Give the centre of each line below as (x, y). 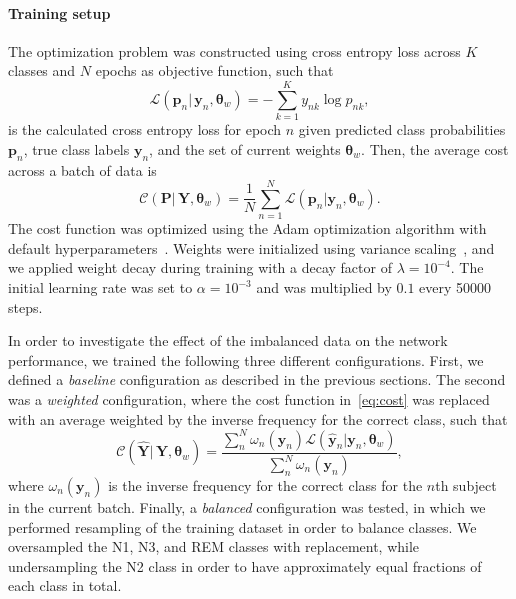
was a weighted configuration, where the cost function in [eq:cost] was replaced (249, 398)
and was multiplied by (324, 287)
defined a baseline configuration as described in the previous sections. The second (257, 379)
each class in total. (65, 585)
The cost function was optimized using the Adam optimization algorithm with (247, 228)
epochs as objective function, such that (214, 70)
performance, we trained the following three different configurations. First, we (246, 359)
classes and (42, 70)
